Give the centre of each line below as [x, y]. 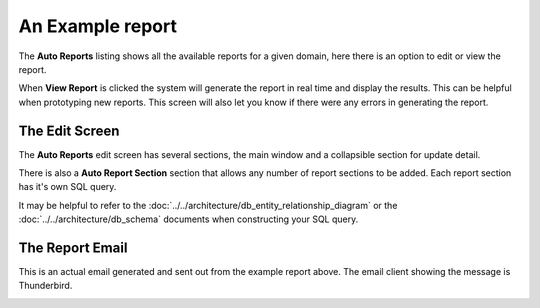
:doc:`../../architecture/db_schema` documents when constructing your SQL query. [188, 219]
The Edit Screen [69, 130]
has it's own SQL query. [67, 187]
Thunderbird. [45, 286]
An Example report [97, 26]
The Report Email [73, 248]
